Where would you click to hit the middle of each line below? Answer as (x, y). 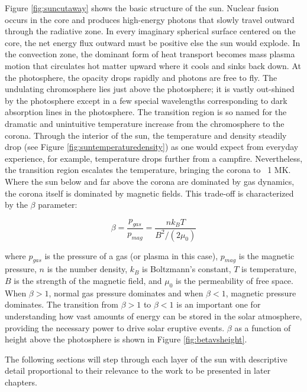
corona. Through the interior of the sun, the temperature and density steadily (146, 135)
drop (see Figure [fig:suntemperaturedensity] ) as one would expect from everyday (152, 147)
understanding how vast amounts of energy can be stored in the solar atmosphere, (153, 316)
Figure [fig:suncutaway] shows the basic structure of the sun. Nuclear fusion (142, 8)
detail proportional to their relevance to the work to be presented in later (138, 370)
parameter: (58, 205)
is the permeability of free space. (235, 280)
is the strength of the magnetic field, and (88, 280)
